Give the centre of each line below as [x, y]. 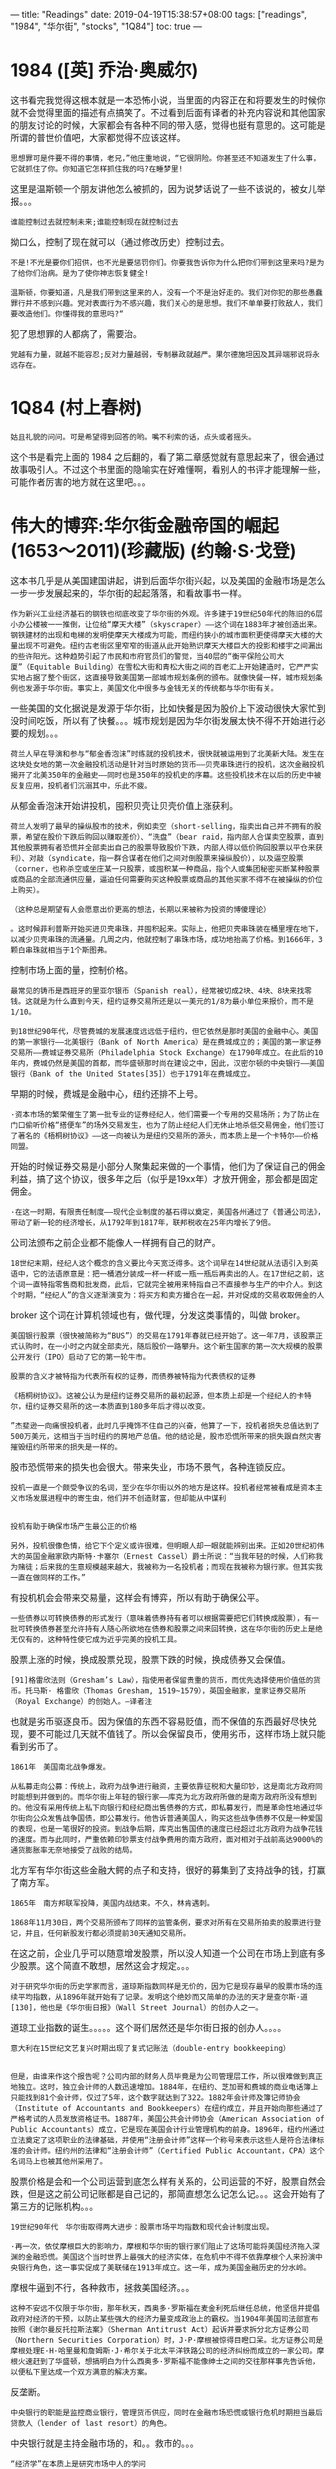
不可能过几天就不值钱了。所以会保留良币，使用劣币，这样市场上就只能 [181, 1733]
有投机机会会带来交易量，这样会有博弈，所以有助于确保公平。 [137, 1597]
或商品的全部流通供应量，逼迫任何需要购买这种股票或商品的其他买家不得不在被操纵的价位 [166, 879]
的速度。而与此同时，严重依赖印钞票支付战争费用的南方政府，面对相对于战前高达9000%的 [166, 1839]
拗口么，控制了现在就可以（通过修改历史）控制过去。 [120, 241]
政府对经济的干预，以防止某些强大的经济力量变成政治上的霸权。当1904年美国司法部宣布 [164, 2319]
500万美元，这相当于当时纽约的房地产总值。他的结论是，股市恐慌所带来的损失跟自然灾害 [166, 1436]
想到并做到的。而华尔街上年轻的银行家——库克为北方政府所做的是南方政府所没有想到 [170, 1797]
